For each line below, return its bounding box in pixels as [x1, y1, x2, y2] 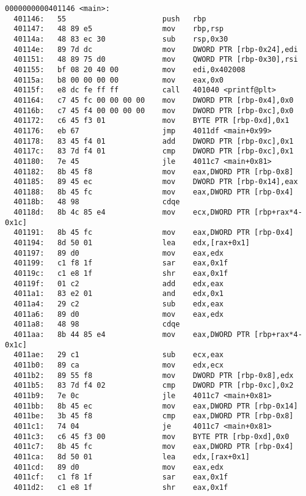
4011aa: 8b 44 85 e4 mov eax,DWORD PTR [13, 330, 250, 339]
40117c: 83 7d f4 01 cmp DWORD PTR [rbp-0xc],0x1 [13, 147, 294, 156]
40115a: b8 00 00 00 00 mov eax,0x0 [13, 75, 224, 84]
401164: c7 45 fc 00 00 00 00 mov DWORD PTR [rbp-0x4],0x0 [13, 95, 294, 105]
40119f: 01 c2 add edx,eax [13, 279, 224, 288]
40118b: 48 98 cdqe [13, 198, 180, 207]
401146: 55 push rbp [13, 14, 206, 23]
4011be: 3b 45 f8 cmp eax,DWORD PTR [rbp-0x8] [13, 412, 294, 421]
